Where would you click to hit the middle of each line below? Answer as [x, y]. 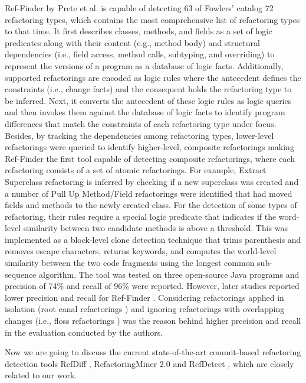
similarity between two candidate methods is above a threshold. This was [155, 228]
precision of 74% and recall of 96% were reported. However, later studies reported [152, 286]
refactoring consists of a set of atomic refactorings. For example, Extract [136, 170]
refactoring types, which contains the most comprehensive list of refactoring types [152, 19]
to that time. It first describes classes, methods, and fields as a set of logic [139, 31]
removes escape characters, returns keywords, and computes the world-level [141, 251]
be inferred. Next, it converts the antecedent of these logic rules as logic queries [148, 100]
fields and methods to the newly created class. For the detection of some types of [151, 205]
